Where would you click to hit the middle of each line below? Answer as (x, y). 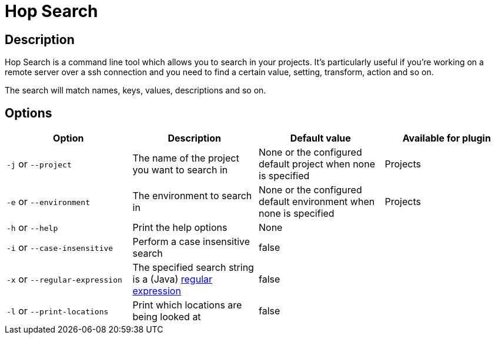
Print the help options (180, 228)
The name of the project (186, 158)
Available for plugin (446, 138)
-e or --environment (49, 202)
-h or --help (32, 228)
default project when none (317, 164)
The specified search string (193, 268)
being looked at (167, 317)
